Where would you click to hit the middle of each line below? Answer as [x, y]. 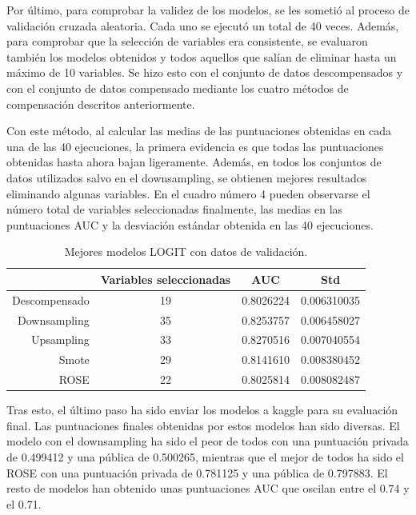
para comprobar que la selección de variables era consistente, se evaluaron [187, 41]
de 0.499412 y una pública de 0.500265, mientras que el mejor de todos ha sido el [205, 457]
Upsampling [60, 339]
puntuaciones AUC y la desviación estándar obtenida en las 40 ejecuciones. [190, 224]
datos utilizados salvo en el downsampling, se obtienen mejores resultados [187, 177]
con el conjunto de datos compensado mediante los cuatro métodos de [178, 88]
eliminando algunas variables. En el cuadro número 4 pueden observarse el [188, 193]
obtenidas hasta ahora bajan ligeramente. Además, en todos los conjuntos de [194, 162]
